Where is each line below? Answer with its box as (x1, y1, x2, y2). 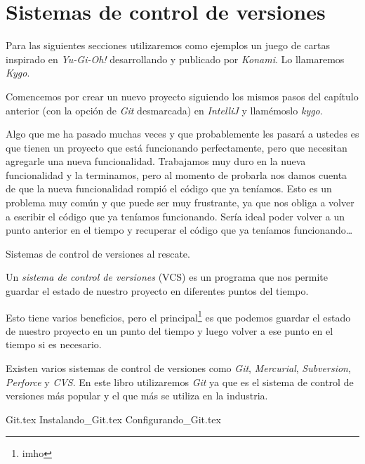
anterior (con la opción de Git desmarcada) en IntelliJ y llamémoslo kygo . (6, 102, 323, 117)
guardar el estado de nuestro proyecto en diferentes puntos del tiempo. (6, 284, 309, 298)
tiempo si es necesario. (6, 337, 102, 352)
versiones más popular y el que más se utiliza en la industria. (6, 388, 268, 403)
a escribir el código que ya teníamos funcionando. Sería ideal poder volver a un (6, 208, 345, 223)
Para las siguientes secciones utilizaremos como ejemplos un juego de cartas (6, 38, 331, 53)
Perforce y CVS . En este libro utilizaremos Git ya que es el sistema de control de (6, 374, 354, 389)
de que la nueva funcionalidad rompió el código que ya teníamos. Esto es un (6, 181, 332, 196)
